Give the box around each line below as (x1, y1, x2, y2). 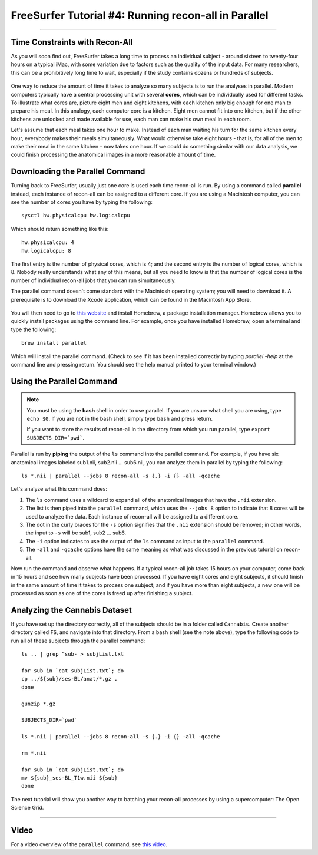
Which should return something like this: (11, 225, 109, 232)
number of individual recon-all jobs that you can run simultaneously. (11, 277, 176, 284)
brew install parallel (21, 339, 87, 346)
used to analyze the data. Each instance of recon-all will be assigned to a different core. (25, 513, 239, 520)
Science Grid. (11, 804, 44, 811)
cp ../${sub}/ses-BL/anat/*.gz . (21, 675, 118, 682)
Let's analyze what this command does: (11, 486, 107, 493)
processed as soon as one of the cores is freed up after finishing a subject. (11, 590, 193, 597)
